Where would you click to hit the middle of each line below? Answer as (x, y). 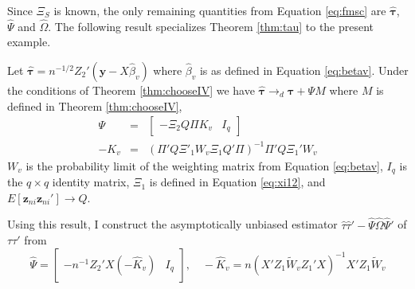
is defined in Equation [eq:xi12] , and (237, 182)
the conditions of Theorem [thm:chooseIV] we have (131, 90)
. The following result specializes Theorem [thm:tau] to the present (211, 26)
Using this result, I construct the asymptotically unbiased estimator (172, 224)
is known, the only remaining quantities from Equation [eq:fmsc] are (220, 10)
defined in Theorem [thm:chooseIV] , (95, 105)
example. (29, 42)
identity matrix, (91, 182)
